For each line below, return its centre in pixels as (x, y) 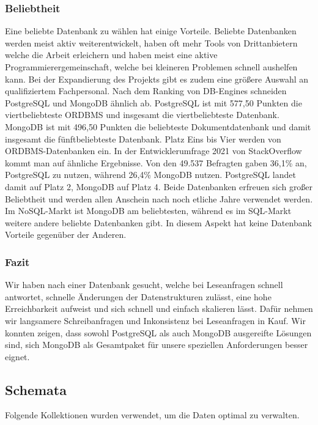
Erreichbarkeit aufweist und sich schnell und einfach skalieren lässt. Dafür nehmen (159, 309)
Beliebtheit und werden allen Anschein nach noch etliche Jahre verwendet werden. (159, 198)
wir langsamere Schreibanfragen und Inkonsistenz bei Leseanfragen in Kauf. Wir (155, 320)
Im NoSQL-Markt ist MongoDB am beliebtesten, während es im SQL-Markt (148, 211)
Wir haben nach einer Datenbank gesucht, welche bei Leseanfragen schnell (144, 285)
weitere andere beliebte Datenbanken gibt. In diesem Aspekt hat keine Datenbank (158, 222)
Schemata (36, 389)
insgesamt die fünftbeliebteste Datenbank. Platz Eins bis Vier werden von (143, 139)
